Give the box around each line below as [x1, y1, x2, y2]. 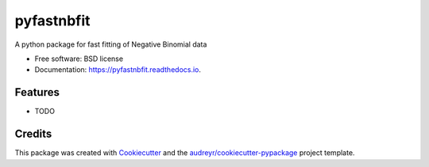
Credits [14, 127, 52, 141]
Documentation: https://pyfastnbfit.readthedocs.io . [34, 65, 202, 74]
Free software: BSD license [34, 54, 123, 63]
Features [14, 85, 60, 99]
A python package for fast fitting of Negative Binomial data [14, 40, 207, 49]
